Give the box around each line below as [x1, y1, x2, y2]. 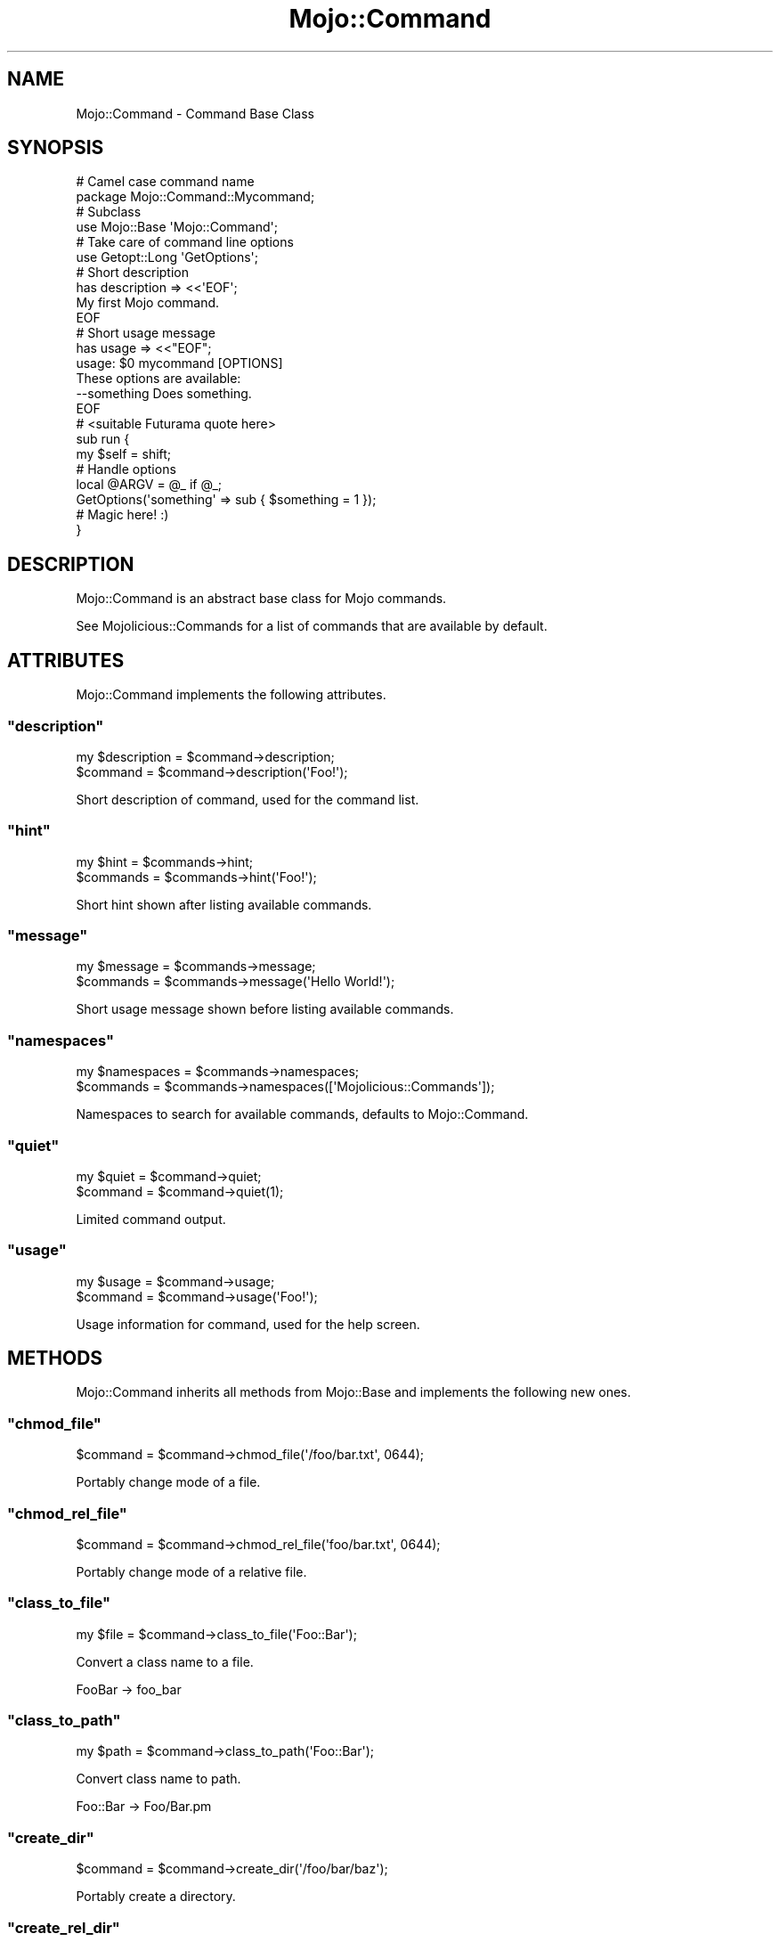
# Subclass [76, 204, 142, 220]
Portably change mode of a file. [76, 1474, 261, 1490]
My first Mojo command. [76, 295, 220, 311]
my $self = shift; [76, 446, 172, 462]
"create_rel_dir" [7, 1918, 120, 1937]
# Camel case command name [76, 174, 255, 190]
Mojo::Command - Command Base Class [76, 105, 315, 121]
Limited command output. [76, 1211, 226, 1227]
